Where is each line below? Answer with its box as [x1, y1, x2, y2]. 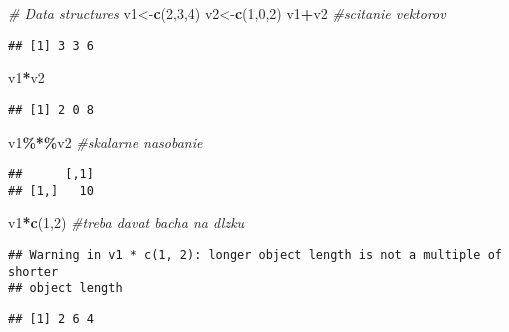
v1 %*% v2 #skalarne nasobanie [8, 131, 203, 152]
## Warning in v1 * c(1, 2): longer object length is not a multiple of [8, 248, 502, 262]
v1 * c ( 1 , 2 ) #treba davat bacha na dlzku [8, 212, 245, 233]
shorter [8, 264, 59, 279]
